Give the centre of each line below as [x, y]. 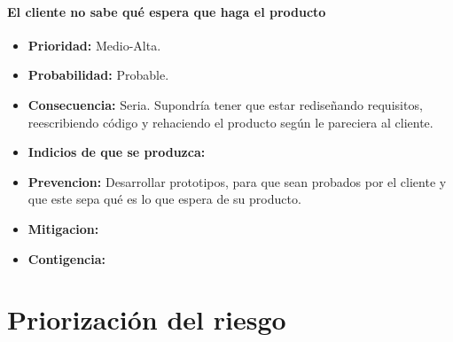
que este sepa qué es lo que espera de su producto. [164, 199]
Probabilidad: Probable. [98, 75]
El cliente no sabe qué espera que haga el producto [167, 11]
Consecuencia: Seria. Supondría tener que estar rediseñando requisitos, [225, 104]
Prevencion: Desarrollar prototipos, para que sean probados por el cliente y [237, 181]
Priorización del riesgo [147, 319]
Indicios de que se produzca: [117, 152]
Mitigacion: [63, 228]
